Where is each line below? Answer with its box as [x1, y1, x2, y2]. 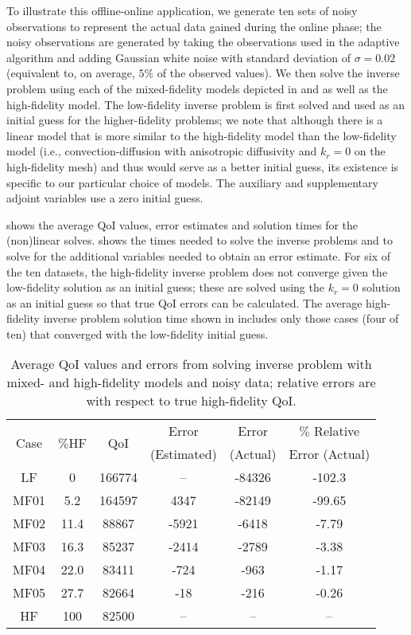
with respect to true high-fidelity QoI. [86, 391, 297, 410]
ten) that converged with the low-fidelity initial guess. [6, 325, 269, 342]
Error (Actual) [289, 445, 370, 464]
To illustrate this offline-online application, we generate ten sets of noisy [6, 2, 358, 18]
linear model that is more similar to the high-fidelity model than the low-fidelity [6, 127, 397, 143]
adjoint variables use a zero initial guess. [6, 190, 204, 206]
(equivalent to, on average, [6, 65, 135, 81]
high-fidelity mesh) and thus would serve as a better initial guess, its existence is [6, 158, 399, 174]
